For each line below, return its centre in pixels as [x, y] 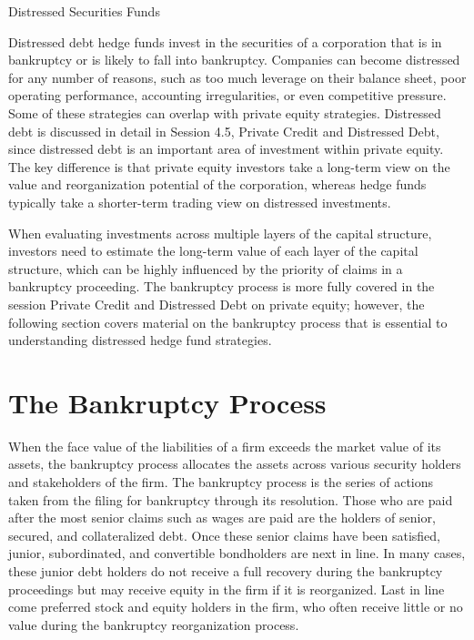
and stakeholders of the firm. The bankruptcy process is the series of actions [221, 482]
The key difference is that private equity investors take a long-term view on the [229, 166]
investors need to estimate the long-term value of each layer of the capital [213, 251]
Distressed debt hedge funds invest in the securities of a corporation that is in [225, 41]
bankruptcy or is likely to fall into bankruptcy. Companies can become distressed [234, 60]
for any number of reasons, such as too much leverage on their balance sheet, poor [237, 77]
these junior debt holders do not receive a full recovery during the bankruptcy [226, 570]
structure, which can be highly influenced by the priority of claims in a [206, 268]
